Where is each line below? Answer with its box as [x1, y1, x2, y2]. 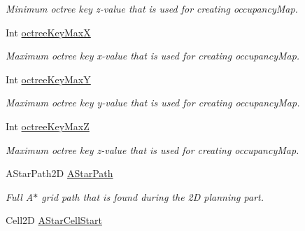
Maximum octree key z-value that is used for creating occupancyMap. [6, 142, 299, 157]
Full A [6, 189, 34, 204]
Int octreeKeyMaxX [6, 24, 91, 39]
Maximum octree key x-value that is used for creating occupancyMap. [6, 48, 300, 63]
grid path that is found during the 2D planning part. [41, 189, 264, 204]
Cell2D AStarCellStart [6, 213, 102, 227]
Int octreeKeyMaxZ [6, 118, 90, 133]
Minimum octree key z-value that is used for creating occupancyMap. [6, 1, 298, 15]
